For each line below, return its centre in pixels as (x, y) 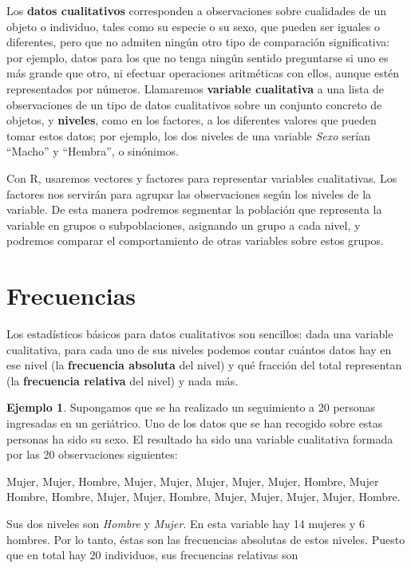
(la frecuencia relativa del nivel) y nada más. (123, 380)
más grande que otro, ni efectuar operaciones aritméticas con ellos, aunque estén (203, 73)
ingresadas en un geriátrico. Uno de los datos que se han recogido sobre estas (195, 423)
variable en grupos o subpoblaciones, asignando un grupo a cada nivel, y (184, 225)
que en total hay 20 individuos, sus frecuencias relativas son (152, 555)
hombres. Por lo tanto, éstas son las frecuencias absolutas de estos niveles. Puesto (206, 539)
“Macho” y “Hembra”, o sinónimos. (93, 151)
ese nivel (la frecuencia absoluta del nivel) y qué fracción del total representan (204, 365)
